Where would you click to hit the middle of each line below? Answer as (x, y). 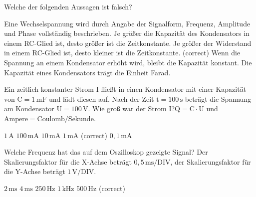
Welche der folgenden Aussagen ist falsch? (68, 6)
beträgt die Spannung (218, 98)
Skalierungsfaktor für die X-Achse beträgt (68, 161)
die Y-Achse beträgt (35, 171)
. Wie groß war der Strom (127, 108)
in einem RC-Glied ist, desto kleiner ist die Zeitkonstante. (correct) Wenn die (122, 53)
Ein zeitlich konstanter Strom (49, 89)
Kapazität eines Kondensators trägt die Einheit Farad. (87, 72)
